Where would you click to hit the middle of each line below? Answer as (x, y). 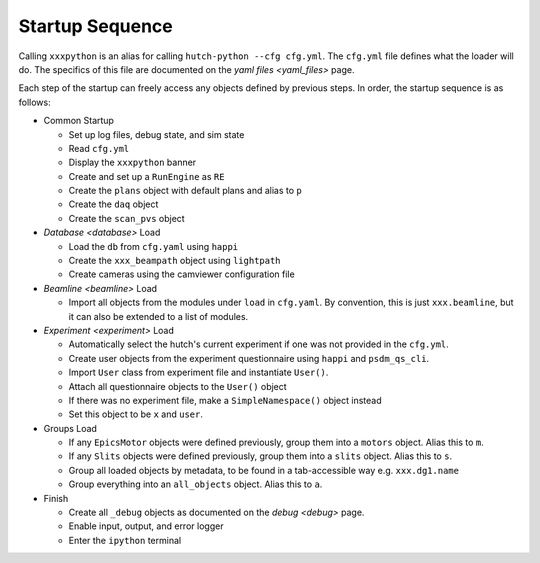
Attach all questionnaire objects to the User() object (177, 386)
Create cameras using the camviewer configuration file (181, 274)
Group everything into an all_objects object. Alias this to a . (195, 484)
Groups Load (70, 428)
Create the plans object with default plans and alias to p (185, 191)
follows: (34, 102)
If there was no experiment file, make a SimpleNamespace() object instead (225, 400)
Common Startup (79, 121)
